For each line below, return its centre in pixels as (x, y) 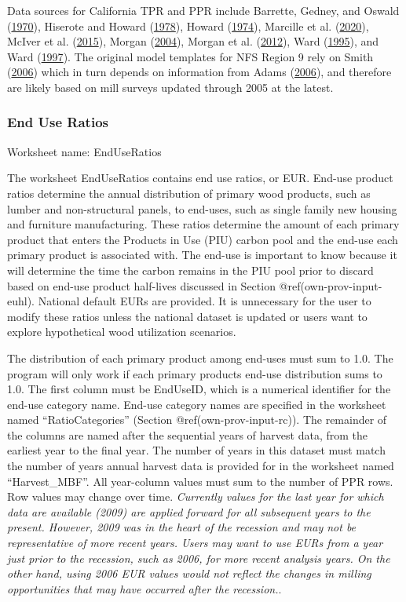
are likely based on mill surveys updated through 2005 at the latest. (170, 87)
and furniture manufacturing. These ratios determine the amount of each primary (203, 224)
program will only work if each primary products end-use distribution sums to (195, 373)
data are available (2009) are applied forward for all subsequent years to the (189, 511)
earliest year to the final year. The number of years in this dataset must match (196, 450)
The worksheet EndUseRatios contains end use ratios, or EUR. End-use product (200, 178)
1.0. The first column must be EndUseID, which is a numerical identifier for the (199, 389)
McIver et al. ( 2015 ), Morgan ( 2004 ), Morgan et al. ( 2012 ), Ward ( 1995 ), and (193, 41)
